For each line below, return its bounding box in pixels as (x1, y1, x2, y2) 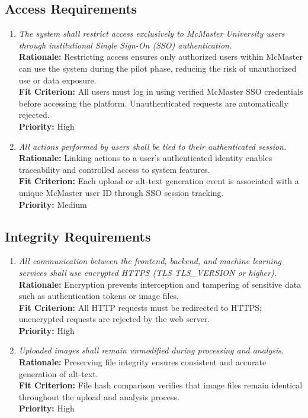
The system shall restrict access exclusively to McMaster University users (18, 27, 285, 40)
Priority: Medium (18, 198, 87, 210)
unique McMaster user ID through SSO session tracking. (18, 186, 224, 198)
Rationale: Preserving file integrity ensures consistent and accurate (18, 356, 267, 368)
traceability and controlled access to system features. (18, 163, 210, 175)
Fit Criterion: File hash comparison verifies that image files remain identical (18, 379, 303, 391)
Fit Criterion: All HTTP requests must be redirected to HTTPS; (18, 301, 262, 313)
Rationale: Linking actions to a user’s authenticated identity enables (18, 152, 272, 164)
